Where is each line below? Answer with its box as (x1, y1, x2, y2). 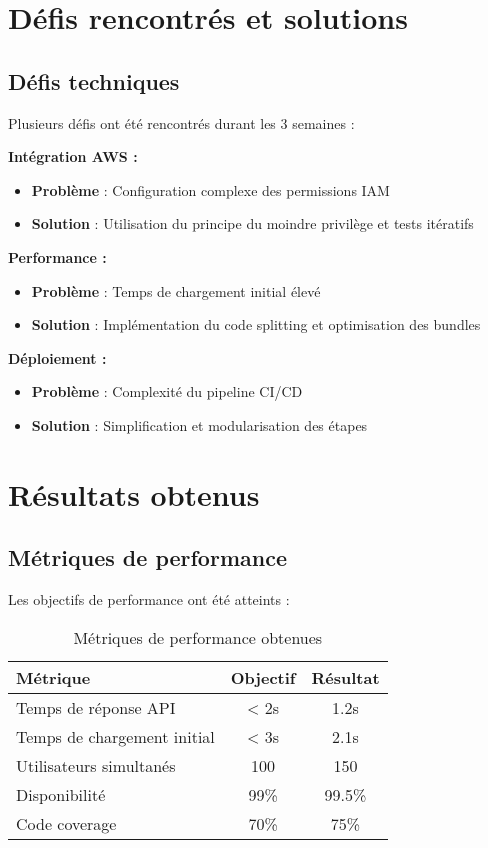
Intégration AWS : (8, 146, 138, 167)
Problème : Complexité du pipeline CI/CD (31, 381, 303, 402)
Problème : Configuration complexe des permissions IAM (31, 179, 390, 200)
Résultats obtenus (8, 473, 260, 514)
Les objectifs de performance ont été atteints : (8, 589, 290, 610)
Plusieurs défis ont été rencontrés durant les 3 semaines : (8, 112, 355, 133)
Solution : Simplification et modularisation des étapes (31, 414, 368, 435)
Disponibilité (16, 782, 106, 806)
